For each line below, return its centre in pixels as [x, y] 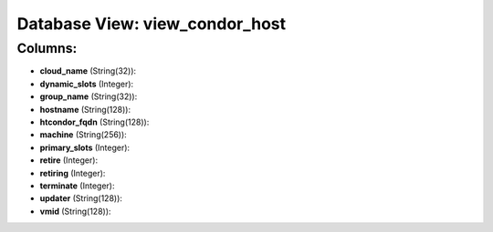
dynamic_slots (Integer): [87, 84]
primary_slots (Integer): [85, 147]
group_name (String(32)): [89, 96]
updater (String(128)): [81, 198]
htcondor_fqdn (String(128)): [94, 122]
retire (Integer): [69, 160]
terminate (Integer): [77, 186]
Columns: [47, 48]
